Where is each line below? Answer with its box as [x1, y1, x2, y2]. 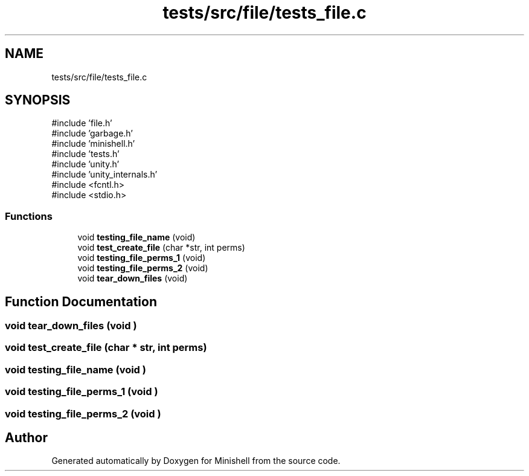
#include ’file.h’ [51, 118, 112, 129]
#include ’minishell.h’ [51, 138, 135, 149]
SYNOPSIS [5, 92, 71, 108]
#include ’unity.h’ [51, 159, 120, 170]
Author [5, 429, 48, 445]
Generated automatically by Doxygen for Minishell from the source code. [51, 455, 341, 466]
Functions [5, 210, 53, 222]
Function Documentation [5, 294, 157, 309]
